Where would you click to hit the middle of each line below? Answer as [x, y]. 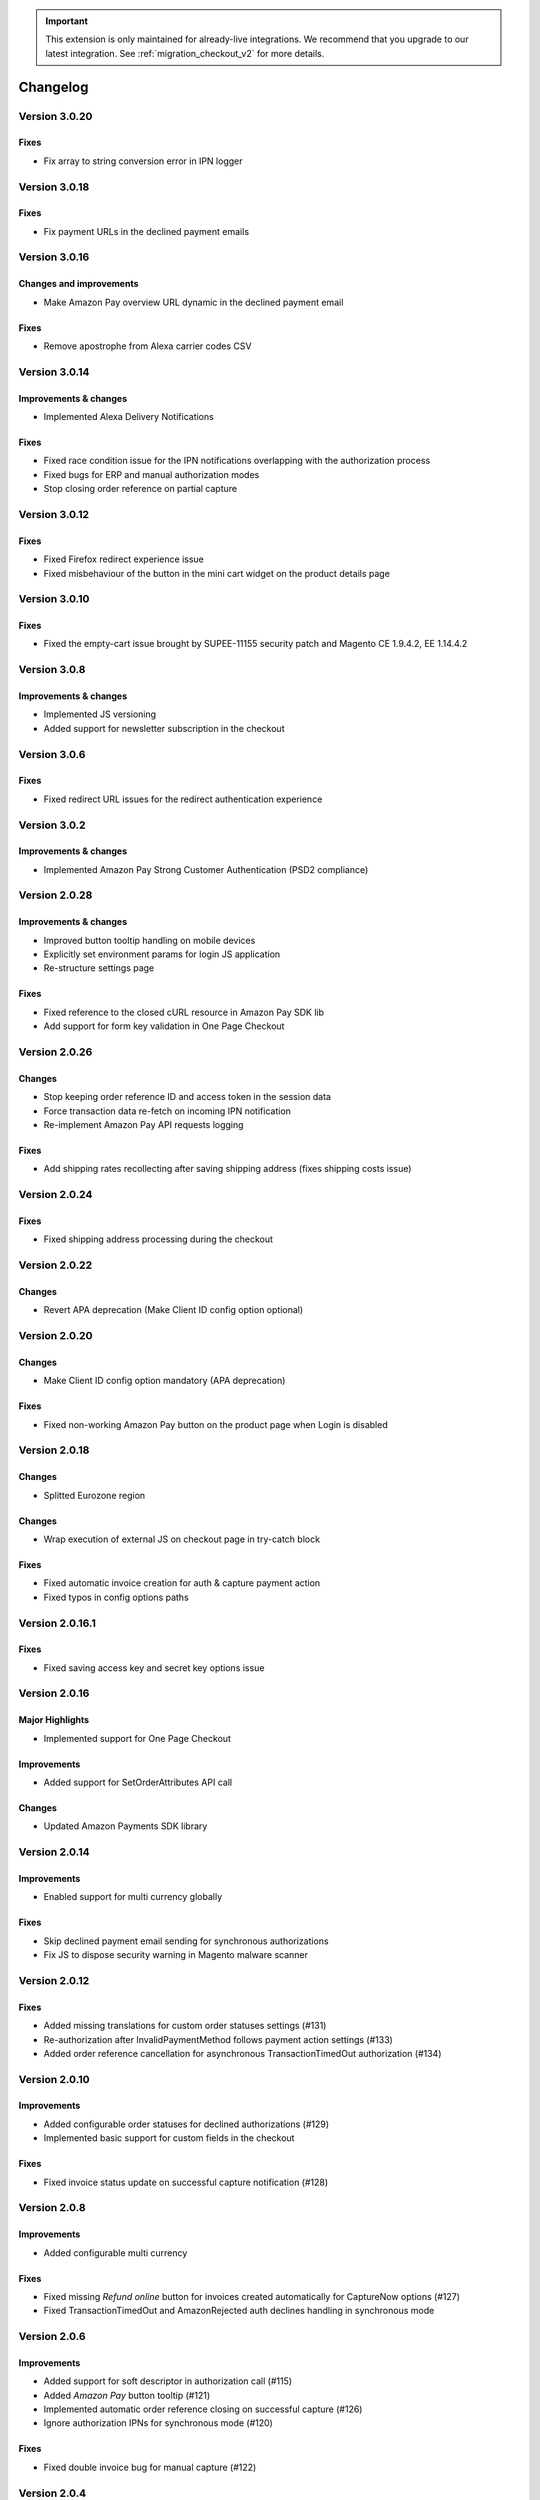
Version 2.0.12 [54, 1980]
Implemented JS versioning [100, 714]
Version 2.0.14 [54, 1852]
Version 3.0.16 [54, 257]
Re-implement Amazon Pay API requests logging [143, 1124]
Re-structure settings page [99, 968]
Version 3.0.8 [52, 670]
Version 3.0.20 [55, 116]
